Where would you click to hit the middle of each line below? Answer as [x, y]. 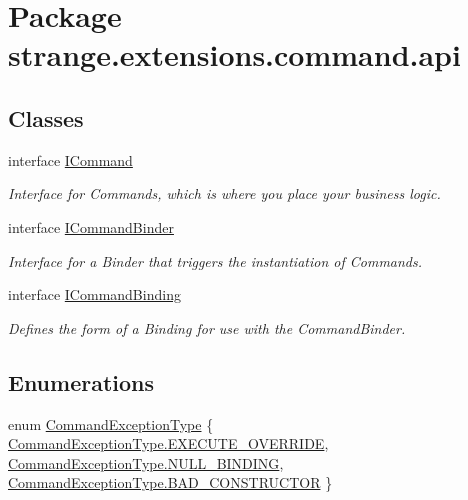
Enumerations [81, 381]
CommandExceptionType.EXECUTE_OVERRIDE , [168, 443]
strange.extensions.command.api [234, 54]
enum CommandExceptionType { [111, 423]
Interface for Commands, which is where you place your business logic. [224, 193]
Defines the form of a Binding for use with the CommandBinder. [207, 327]
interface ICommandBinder [91, 226]
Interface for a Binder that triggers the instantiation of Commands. [215, 260]
